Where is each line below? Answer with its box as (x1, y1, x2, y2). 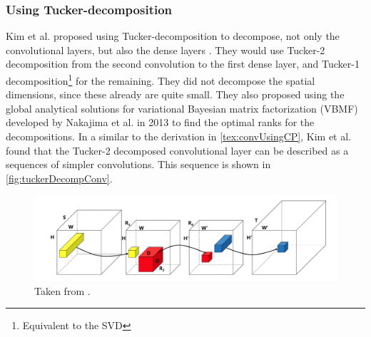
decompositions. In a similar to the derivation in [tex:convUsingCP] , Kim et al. (6, 129, 352, 144)
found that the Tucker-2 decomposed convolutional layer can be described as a (6, 142, 349, 157)
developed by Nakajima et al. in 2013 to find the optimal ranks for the (6, 115, 315, 130)
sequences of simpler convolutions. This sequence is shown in (6, 157, 271, 172)
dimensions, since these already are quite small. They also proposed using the (6, 87, 345, 102)
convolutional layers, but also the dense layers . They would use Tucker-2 (6, 42, 325, 57)
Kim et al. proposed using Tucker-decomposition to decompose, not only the (6, 28, 340, 43)
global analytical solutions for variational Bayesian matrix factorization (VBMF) (6, 100, 358, 115)
